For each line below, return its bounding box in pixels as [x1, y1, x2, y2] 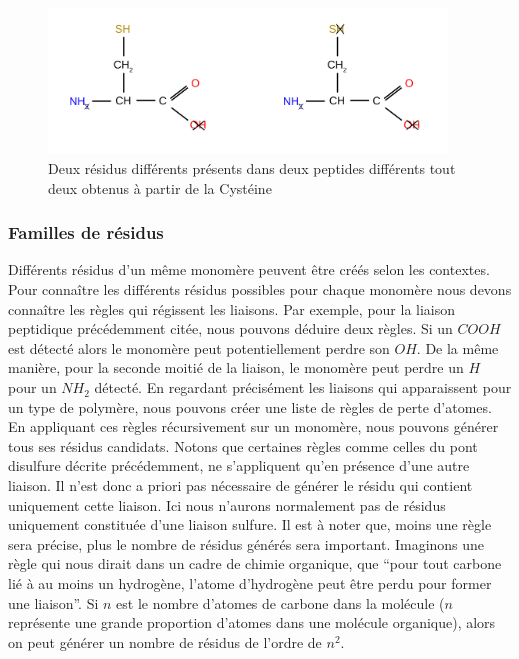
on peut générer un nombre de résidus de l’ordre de [8, 631, 322, 652]
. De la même [416, 337, 499, 358]
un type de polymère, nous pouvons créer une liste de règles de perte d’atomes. [8, 396, 492, 417]
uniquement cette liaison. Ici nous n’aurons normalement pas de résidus [8, 494, 446, 515]
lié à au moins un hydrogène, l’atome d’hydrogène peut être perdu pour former [8, 572, 492, 593]
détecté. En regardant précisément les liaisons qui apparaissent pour [94, 377, 512, 398]
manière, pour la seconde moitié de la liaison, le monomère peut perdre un [8, 357, 464, 378]
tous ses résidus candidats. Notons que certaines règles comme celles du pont [8, 435, 478, 456]
